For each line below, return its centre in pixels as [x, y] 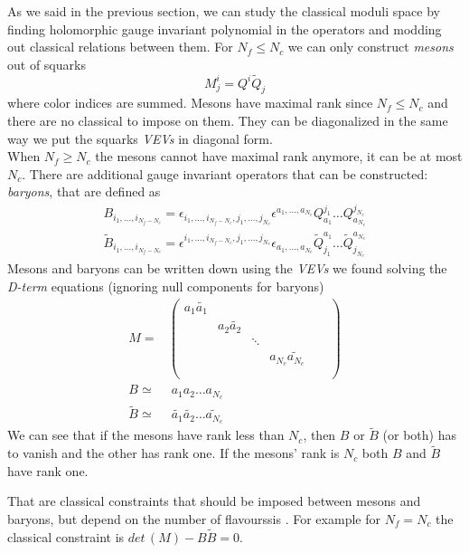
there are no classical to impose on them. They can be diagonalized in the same [228, 120]
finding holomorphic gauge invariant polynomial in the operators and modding [225, 29]
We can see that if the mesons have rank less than [146, 435]
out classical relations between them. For [120, 47]
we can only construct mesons [371, 47]
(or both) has [419, 435]
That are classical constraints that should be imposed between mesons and [214, 501]
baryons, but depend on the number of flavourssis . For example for [194, 519]
